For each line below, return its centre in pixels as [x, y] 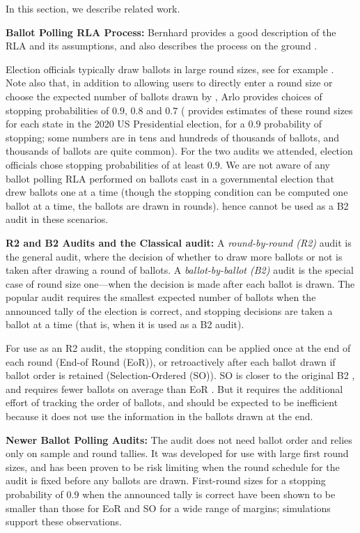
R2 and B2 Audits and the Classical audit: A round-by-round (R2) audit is [179, 242]
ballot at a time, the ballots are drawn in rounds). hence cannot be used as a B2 [177, 205]
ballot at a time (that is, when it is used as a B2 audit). [125, 324]
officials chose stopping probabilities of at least [105, 164]
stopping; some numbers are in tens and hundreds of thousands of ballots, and [173, 137]
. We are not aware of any [275, 164]
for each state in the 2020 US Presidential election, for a [125, 124]
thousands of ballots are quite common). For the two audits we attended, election [179, 151]
